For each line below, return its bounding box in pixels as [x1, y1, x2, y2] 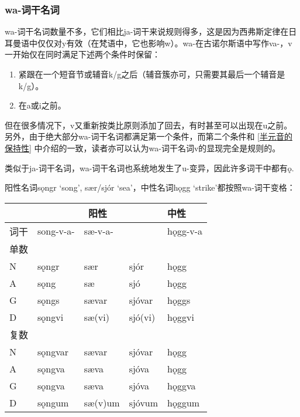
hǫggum [167, 395, 200, 409]
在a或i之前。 [18, 99, 66, 111]
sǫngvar [37, 344, 69, 358]
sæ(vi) [84, 310, 109, 324]
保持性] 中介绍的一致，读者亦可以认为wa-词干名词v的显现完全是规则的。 [5, 141, 281, 154]
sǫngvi [37, 310, 64, 324]
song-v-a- [37, 224, 75, 238]
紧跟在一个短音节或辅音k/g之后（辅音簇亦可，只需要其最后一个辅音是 [18, 68, 285, 80]
